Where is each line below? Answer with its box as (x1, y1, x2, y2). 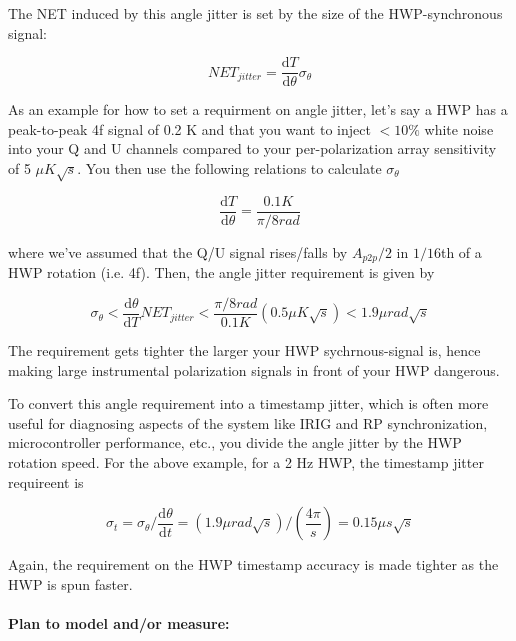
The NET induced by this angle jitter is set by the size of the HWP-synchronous (8, 3, 503, 23)
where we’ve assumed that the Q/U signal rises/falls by (8, 241, 348, 262)
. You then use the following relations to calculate (77, 158, 382, 179)
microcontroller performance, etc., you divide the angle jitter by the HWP (8, 432, 462, 453)
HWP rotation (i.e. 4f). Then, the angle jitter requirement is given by (8, 262, 435, 283)
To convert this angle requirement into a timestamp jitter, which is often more (8, 393, 489, 414)
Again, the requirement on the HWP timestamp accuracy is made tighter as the (8, 554, 499, 575)
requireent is (8, 471, 84, 492)
